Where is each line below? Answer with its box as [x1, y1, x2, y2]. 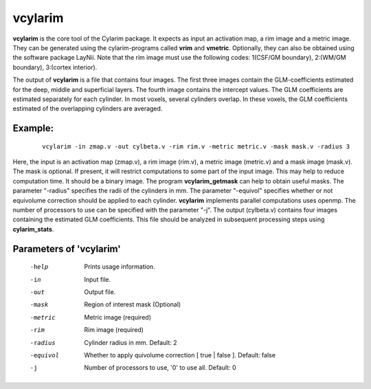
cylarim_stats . [12, 225, 54, 233]
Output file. [84, 288, 116, 296]
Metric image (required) [84, 313, 151, 321]
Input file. [84, 275, 111, 283]
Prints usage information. [84, 263, 156, 271]
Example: [12, 122, 54, 134]
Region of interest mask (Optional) [84, 300, 181, 309]
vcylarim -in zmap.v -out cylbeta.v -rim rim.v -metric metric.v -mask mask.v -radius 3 [42, 142, 350, 151]
